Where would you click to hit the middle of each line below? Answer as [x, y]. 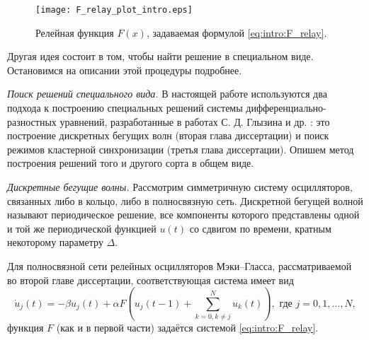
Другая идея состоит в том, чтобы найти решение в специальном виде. [160, 56]
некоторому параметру [55, 242]
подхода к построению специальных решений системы [125, 108]
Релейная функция [75, 32]
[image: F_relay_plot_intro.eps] [114, 10]
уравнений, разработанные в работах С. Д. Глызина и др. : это [195, 121]
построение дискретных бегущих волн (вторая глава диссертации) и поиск [168, 135]
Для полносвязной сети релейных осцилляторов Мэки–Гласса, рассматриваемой [180, 265]
